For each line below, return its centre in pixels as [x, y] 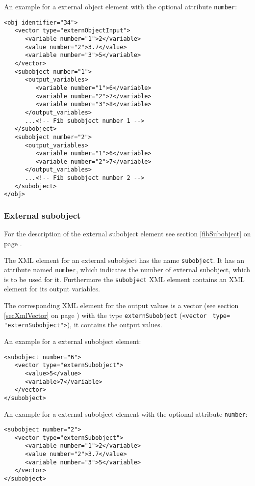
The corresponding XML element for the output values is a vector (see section [121, 305]
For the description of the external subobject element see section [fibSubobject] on [127, 234]
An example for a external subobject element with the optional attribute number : [126, 414]
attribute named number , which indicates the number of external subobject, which [127, 270]
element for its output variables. [52, 289]
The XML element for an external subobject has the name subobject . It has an [124, 260]
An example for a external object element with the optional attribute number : [121, 6]
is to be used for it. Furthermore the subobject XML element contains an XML [124, 279]
